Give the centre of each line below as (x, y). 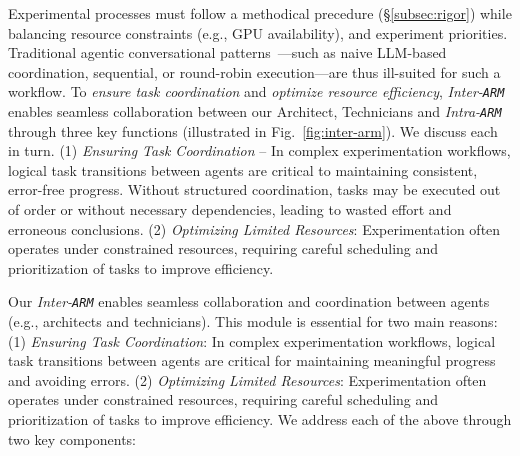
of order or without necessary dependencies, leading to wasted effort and (230, 209)
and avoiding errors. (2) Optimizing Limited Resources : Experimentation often (247, 379)
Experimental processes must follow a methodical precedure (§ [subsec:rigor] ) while (260, 13)
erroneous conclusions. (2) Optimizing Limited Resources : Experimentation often (254, 228)
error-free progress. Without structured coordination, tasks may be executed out (254, 189)
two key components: (72, 438)
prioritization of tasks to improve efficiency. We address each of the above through (260, 419)
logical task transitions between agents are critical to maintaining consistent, (243, 169)
